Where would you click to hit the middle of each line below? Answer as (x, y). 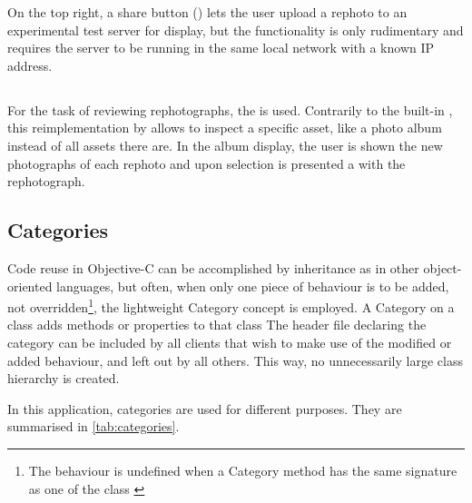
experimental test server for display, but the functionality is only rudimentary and (236, 30)
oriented (30, 286)
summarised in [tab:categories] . (93, 426)
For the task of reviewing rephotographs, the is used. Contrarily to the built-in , (230, 109)
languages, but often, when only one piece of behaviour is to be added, (253, 286)
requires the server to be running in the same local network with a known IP (221, 48)
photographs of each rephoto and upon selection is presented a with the (206, 163)
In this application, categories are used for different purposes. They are (205, 408)
